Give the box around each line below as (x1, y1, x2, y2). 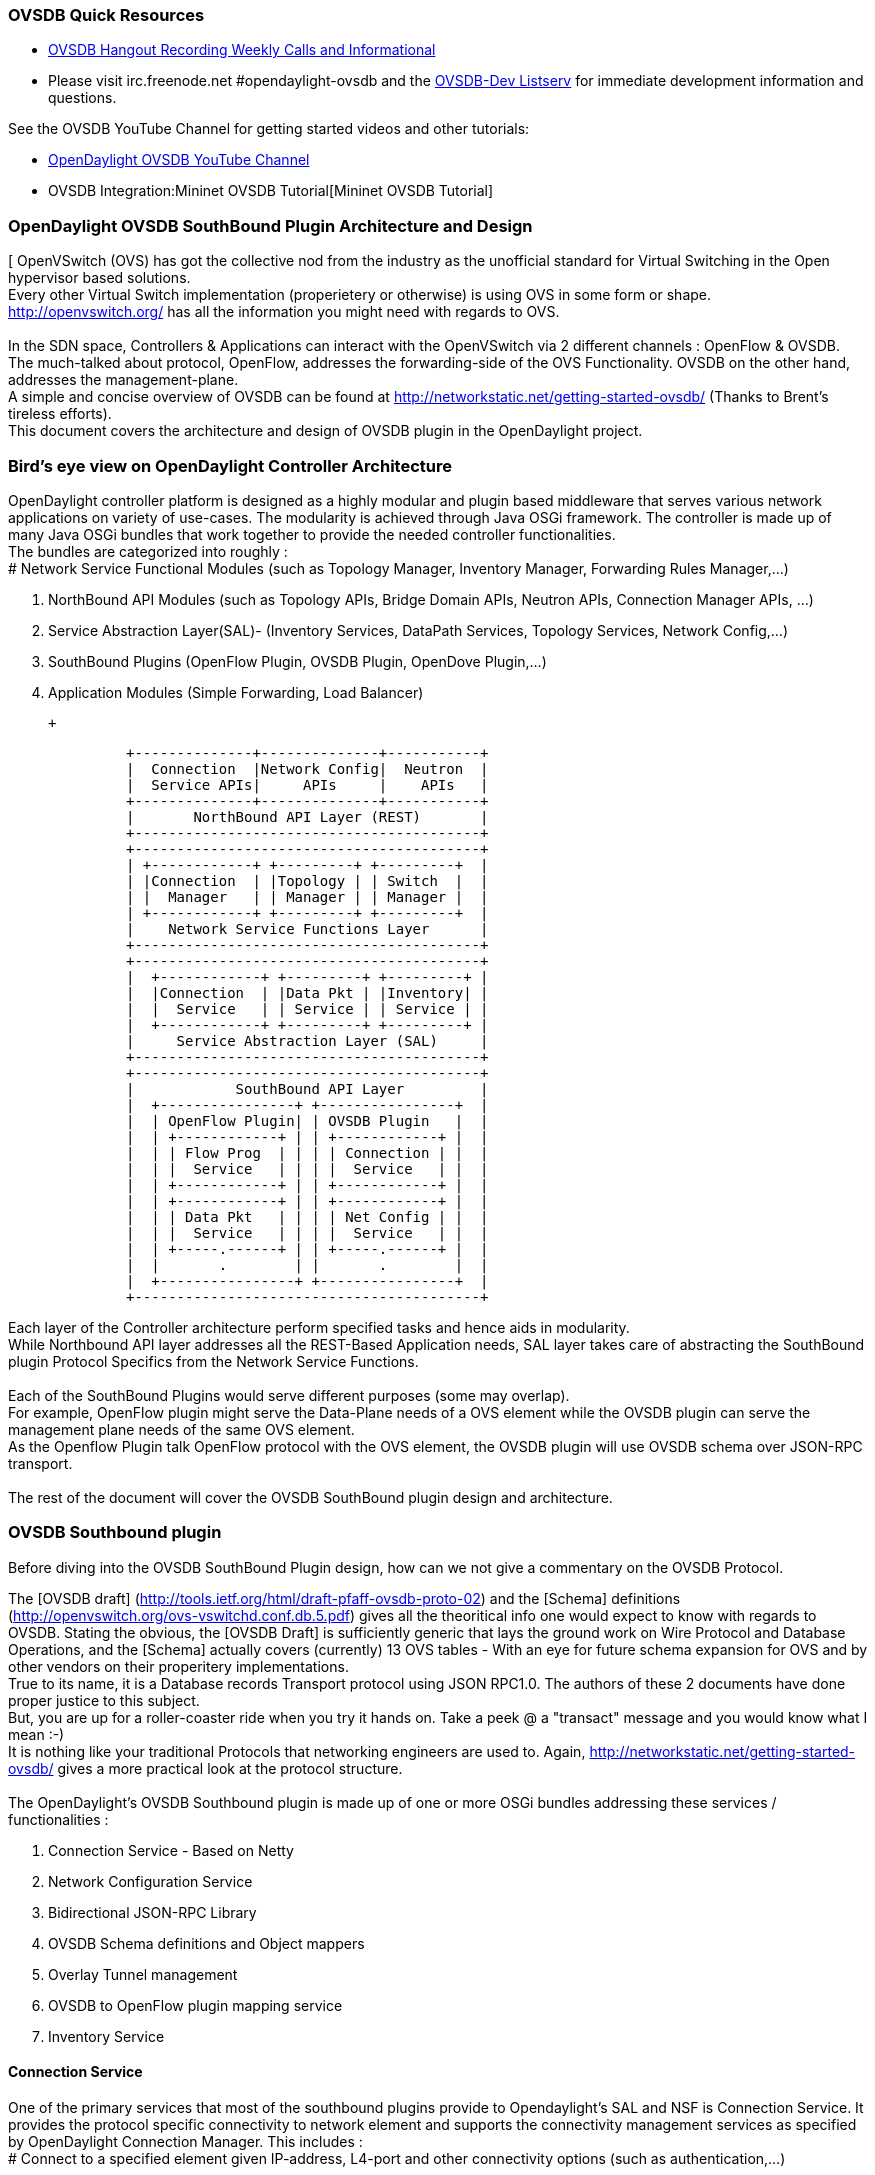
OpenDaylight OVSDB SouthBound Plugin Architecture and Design (8, 215, 533, 236)
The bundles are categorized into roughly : (8, 542, 288, 560)
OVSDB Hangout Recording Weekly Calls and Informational (48, 41, 436, 59)
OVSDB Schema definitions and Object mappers (48, 1934, 365, 1952)
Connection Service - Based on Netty (48, 1841, 294, 1859)
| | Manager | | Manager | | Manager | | (126, 888, 489, 905)
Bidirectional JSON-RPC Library (48, 1903, 257, 1921)
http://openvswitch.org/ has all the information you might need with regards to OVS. (8, 303, 560, 321)
